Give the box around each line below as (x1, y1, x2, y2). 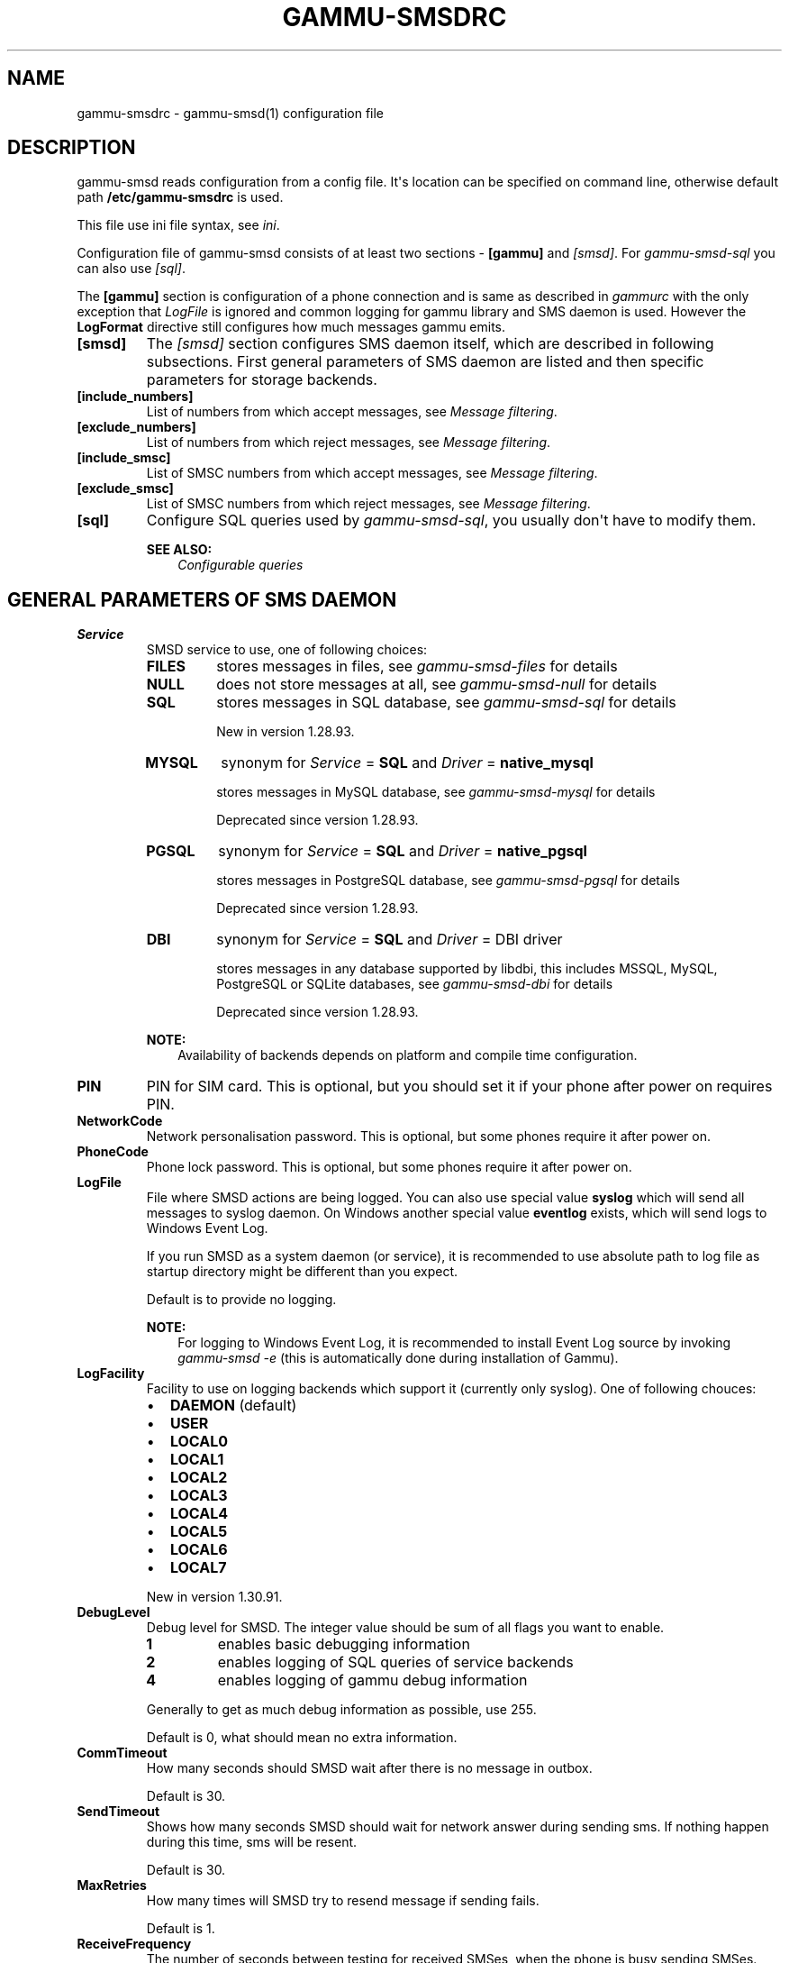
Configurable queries (177, 557, 304, 573)
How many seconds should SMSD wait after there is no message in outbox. (146, 1760, 593, 1776)
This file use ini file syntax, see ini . (77, 217, 280, 233)
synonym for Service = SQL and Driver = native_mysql (221, 753, 594, 772)
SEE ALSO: (146, 542, 213, 558)
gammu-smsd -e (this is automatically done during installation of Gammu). (177, 1350, 619, 1366)
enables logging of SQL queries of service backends (217, 1653, 574, 1672)
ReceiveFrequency (77, 1936, 192, 1952)
